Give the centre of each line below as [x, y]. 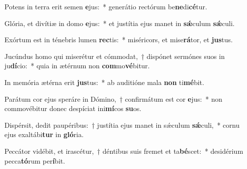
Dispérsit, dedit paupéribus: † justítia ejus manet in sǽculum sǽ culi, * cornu [122, 125]
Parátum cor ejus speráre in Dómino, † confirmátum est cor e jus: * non [113, 99]
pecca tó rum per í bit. [35, 160]
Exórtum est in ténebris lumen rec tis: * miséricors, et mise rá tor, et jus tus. [119, 40]
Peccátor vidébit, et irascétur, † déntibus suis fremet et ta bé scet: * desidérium [124, 151]
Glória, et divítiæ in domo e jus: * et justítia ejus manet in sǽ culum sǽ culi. [120, 23]
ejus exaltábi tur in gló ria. [44, 134]
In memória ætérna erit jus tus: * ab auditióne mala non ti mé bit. [104, 82]
